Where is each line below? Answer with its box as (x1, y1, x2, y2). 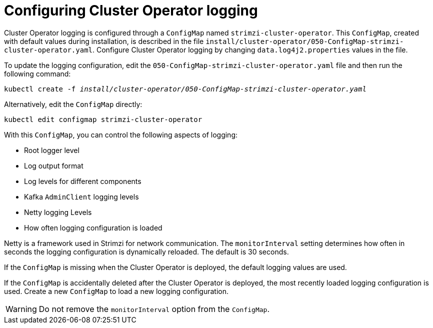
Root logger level (24, 145, 79, 154)
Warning (5, 303, 37, 314)
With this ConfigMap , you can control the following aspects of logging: (4, 130, 238, 139)
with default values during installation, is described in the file (4, 36, 204, 45)
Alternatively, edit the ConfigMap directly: (4, 99, 142, 108)
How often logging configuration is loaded (24, 223, 162, 232)
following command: (4, 69, 71, 78)
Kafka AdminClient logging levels (24, 192, 139, 201)
